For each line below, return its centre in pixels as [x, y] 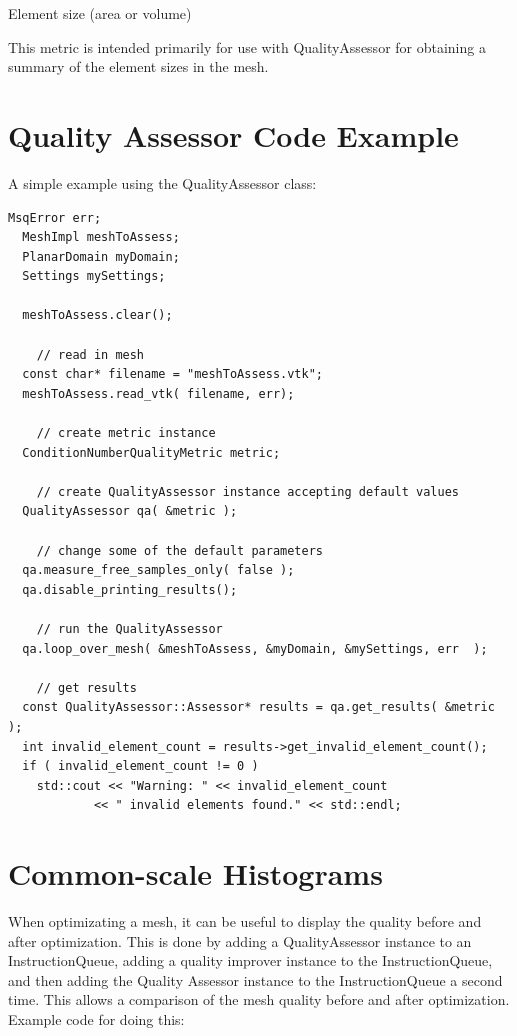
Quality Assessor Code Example [233, 134]
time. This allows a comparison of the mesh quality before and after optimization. [259, 999]
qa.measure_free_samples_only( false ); [158, 570]
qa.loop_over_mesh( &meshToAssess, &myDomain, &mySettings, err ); [255, 648]
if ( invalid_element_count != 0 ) [140, 766]
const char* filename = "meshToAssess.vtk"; [172, 374]
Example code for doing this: [96, 1019]
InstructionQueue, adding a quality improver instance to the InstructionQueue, [250, 960]
